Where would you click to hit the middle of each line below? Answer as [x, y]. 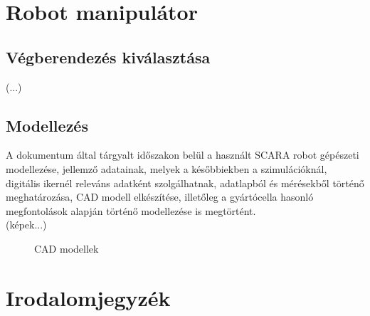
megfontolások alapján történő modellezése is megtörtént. [131, 210]
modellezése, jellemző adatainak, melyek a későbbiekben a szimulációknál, [166, 168]
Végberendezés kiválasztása [108, 57]
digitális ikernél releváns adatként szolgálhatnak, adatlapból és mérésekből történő [185, 183]
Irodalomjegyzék [88, 297]
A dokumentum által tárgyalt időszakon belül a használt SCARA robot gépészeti [183, 155]
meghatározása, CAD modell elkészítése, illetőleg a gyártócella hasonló [160, 197]
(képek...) [26, 225]
